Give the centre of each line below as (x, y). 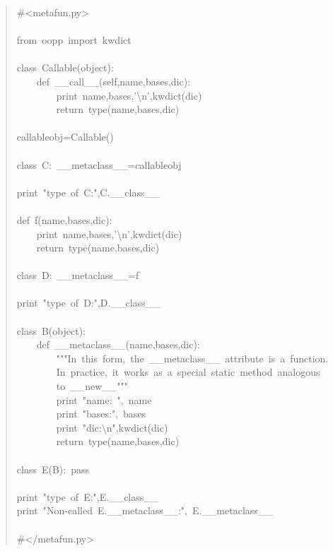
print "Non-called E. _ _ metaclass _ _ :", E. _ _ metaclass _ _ (145, 510)
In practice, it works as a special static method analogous (188, 372)
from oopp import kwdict (74, 40)
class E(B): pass (53, 469)
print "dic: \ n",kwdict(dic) (112, 427)
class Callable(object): (65, 67)
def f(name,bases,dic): (64, 219)
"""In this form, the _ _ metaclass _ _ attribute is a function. (192, 358)
